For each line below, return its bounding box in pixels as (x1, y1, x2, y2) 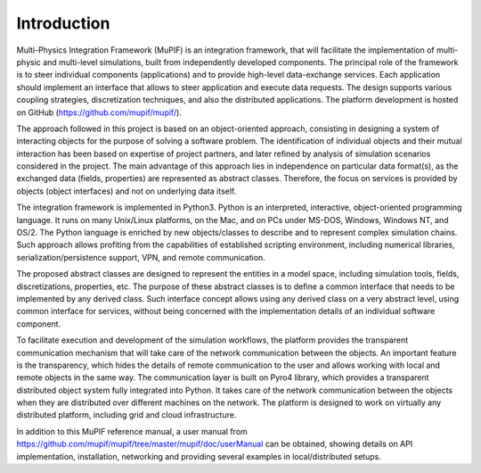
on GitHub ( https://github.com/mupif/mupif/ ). (16, 107, 183, 118)
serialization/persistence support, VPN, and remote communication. (16, 252, 266, 262)
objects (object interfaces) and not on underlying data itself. (16, 186, 237, 196)
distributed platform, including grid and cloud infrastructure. (16, 410, 237, 420)
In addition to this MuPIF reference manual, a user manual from (16, 426, 249, 436)
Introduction (16, 13, 110, 33)
